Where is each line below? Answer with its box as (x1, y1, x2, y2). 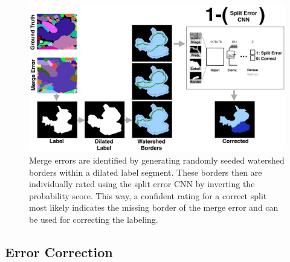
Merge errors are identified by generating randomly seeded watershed (29, 154, 285, 167)
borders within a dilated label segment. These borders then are (29, 165, 262, 178)
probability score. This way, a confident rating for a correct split (29, 189, 267, 202)
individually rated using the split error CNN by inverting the (29, 177, 255, 190)
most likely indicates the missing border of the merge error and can (29, 201, 279, 214)
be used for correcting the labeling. (29, 213, 158, 226)
